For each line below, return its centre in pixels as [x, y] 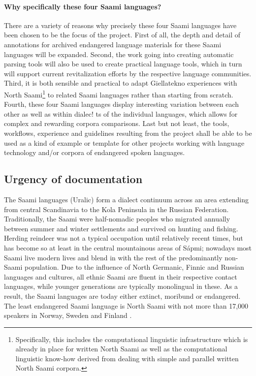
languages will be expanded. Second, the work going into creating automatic [119, 54]
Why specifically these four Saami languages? [83, 6]
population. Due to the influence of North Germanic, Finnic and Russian [134, 267]
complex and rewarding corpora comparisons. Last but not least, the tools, [117, 123]
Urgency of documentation [73, 179]
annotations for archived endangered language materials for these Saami [113, 44]
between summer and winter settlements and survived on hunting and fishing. [121, 228]
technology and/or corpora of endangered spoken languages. [95, 152]
